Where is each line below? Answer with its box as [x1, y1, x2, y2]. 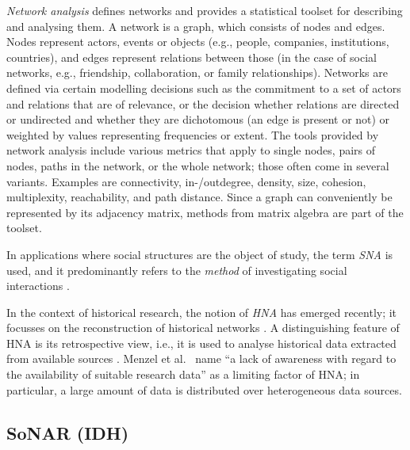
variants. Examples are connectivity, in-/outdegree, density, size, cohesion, [6, 173, 366, 189]
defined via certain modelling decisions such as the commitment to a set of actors [6, 79, 401, 96]
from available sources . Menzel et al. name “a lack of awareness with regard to [6, 350, 397, 367]
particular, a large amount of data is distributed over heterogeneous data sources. [6, 381, 402, 398]
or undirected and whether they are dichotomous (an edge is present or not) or [6, 111, 390, 128]
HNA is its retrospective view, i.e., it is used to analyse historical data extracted [6, 334, 397, 351]
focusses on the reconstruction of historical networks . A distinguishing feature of [6, 319, 400, 336]
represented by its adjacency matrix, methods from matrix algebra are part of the [6, 204, 404, 220]
